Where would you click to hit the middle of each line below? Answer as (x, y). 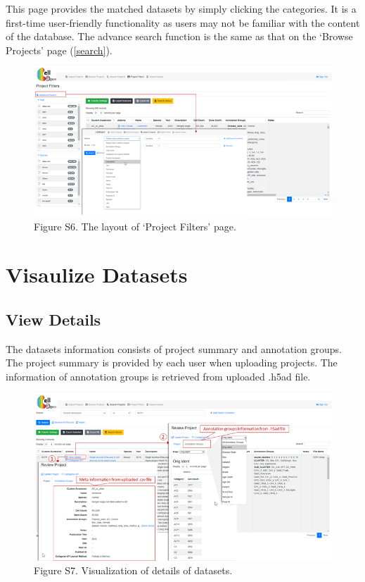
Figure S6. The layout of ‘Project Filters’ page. (135, 226)
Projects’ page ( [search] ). (59, 50)
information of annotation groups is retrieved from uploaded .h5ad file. (158, 377)
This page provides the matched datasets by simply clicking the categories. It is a (181, 8)
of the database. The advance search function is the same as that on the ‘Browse (179, 36)
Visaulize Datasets (97, 274)
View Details (53, 320)
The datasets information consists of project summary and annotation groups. (174, 348)
